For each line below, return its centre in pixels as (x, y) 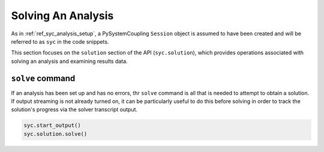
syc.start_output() (52, 125)
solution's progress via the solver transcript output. (74, 110)
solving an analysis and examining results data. (70, 61)
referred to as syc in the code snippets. (60, 41)
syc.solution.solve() (55, 134)
